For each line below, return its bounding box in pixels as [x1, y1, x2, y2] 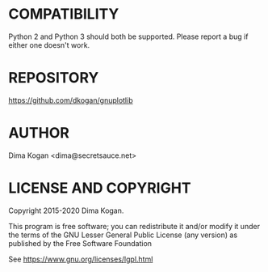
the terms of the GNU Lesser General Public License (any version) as [8, 230, 238, 240]
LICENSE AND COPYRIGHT [8, 179, 191, 197]
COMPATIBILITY [8, 5, 119, 23]
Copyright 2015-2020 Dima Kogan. [8, 206, 124, 215]
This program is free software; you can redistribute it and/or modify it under [8, 221, 261, 231]
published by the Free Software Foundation [8, 238, 152, 248]
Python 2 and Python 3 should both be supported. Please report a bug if [8, 32, 249, 41]
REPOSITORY [8, 69, 99, 87]
